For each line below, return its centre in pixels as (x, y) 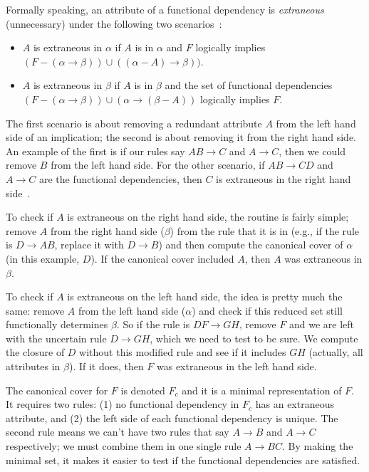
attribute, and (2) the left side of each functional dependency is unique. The (172, 418)
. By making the (317, 446)
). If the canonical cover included (162, 258)
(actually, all (336, 352)
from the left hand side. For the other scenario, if (158, 165)
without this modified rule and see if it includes (183, 352)
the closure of (35, 352)
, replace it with (89, 245)
